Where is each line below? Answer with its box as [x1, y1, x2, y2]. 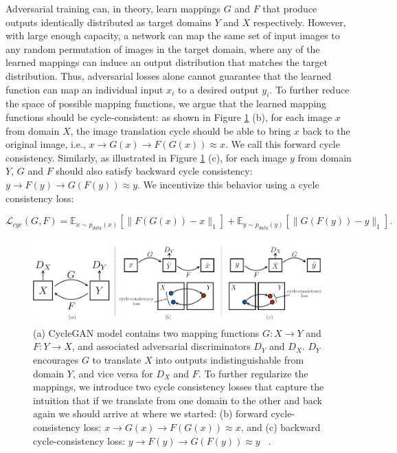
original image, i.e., [5, 137, 86, 151]
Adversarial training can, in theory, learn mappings [5, 1, 221, 15]
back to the [302, 123, 350, 137]
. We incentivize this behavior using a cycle [137, 177, 319, 191]
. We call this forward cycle [225, 137, 340, 151]
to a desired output [178, 82, 259, 96]
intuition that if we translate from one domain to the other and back [33, 393, 322, 407]
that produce [262, 1, 317, 15]
